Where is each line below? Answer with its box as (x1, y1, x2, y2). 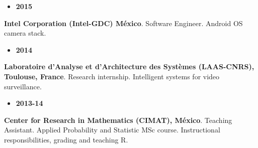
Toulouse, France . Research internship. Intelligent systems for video (4, 71, 220, 81)
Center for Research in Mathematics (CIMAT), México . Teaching (4, 114, 232, 125)
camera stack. (4, 28, 46, 38)
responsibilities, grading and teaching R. (4, 134, 128, 144)
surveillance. (4, 81, 42, 91)
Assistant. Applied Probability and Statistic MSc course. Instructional (4, 124, 220, 135)
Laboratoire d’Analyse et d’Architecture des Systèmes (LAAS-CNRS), (4, 61, 254, 72)
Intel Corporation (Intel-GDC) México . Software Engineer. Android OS (4, 18, 243, 28)
